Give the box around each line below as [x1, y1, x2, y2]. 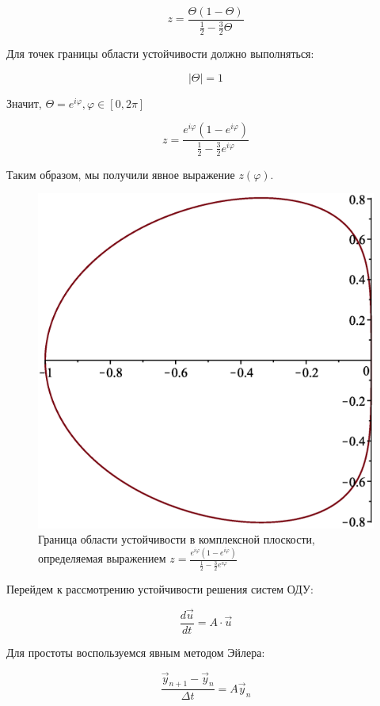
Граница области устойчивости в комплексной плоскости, [38, 531, 315, 548]
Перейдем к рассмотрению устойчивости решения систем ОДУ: [6, 580, 313, 597]
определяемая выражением [38, 550, 166, 567]
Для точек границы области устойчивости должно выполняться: [6, 45, 314, 62]
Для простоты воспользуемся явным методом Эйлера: [6, 643, 265, 660]
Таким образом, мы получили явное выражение [6, 166, 235, 182]
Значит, [6, 94, 42, 111]
